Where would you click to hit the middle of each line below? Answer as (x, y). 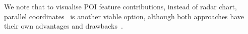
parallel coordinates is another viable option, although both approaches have (124, 16)
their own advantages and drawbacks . (64, 26)
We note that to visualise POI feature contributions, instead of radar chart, (120, 6)
